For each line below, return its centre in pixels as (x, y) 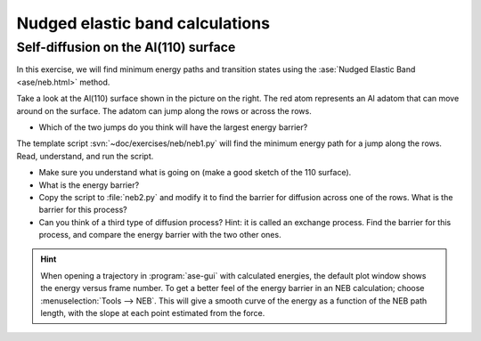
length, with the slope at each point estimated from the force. (153, 313)
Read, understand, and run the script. (85, 156)
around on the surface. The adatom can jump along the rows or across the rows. (164, 110)
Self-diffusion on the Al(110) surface (126, 47)
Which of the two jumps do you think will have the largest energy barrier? (173, 127)
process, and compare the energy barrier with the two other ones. (160, 235)
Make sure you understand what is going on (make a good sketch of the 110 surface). (195, 173)
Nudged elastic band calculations (143, 23)
